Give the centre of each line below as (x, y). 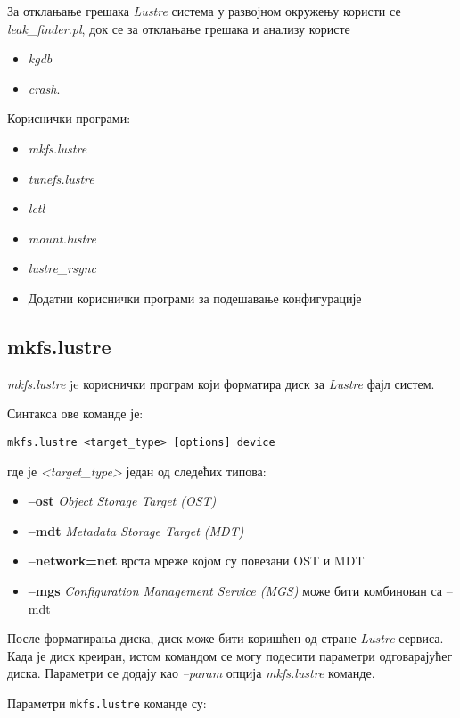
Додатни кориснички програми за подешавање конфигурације (195, 297)
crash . (44, 88)
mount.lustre (62, 238)
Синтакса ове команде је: (75, 413)
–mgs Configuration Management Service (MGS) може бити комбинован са (235, 590)
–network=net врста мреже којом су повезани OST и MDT (196, 561)
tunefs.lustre (61, 178)
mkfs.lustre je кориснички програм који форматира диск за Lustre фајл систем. (221, 383)
